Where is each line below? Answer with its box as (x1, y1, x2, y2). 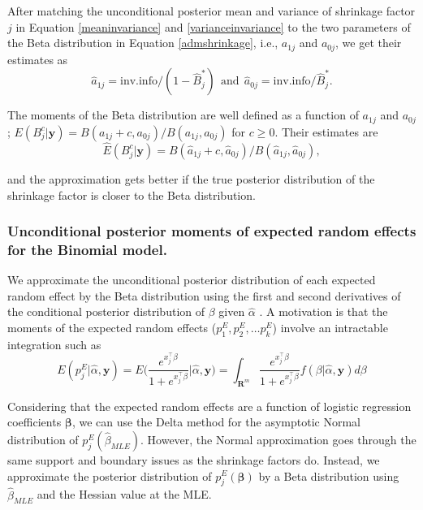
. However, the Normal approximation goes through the (140, 430, 417, 447)
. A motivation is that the (259, 303, 388, 320)
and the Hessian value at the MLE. (37, 486, 212, 503)
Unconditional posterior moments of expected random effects (7, 221, 417, 241)
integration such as (7, 335, 101, 352)
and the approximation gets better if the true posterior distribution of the (7, 170, 375, 187)
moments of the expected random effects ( (7, 319, 217, 336)
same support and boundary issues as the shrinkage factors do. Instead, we (7, 451, 380, 468)
